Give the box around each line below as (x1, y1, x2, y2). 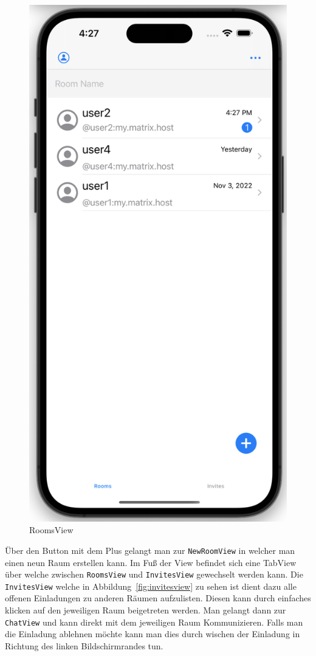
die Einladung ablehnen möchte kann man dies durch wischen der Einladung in (5, 627, 300, 640)
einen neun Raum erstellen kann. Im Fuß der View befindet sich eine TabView (5, 556, 297, 568)
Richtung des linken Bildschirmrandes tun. (5, 639, 163, 652)
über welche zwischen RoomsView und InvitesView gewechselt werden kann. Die (5, 568, 303, 581)
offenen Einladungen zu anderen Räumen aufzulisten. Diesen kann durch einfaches (5, 592, 311, 604)
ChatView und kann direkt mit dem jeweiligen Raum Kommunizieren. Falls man (5, 615, 303, 628)
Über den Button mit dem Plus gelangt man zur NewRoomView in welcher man (5, 544, 295, 556)
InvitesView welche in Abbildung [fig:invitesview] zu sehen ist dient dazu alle (5, 579, 297, 592)
